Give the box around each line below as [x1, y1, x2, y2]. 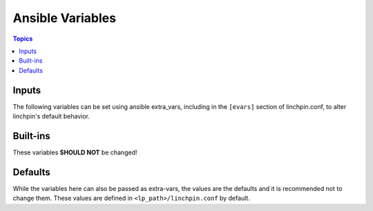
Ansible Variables [12, 10, 117, 26]
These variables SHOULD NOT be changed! [12, 148, 137, 157]
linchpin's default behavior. [12, 112, 90, 121]
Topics [12, 34, 33, 43]
